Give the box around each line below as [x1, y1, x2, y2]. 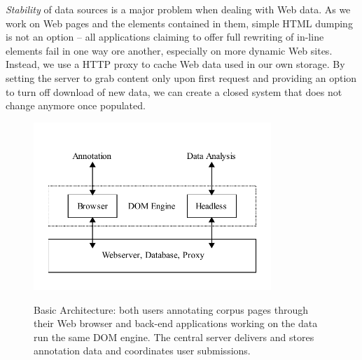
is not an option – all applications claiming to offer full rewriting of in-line [6, 29, 324, 44]
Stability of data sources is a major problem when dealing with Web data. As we [6, 2, 351, 16]
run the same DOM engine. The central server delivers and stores [34, 329, 314, 344]
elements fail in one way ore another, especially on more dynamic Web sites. [6, 43, 333, 57]
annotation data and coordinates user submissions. [34, 343, 251, 358]
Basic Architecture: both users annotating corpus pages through [34, 302, 309, 317]
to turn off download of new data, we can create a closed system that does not [6, 84, 342, 99]
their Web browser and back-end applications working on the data [34, 316, 318, 331]
